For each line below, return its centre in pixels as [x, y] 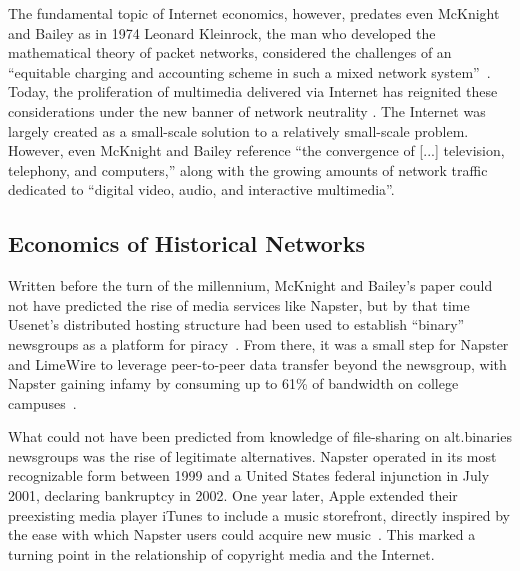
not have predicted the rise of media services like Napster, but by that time [239, 304]
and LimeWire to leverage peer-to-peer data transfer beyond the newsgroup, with [257, 363]
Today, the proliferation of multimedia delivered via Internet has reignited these [253, 91]
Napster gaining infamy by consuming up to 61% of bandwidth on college [233, 383]
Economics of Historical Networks [187, 243]
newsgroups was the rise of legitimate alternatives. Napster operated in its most [252, 455]
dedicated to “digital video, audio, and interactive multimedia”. [201, 189]
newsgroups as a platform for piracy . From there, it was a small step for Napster [258, 343]
